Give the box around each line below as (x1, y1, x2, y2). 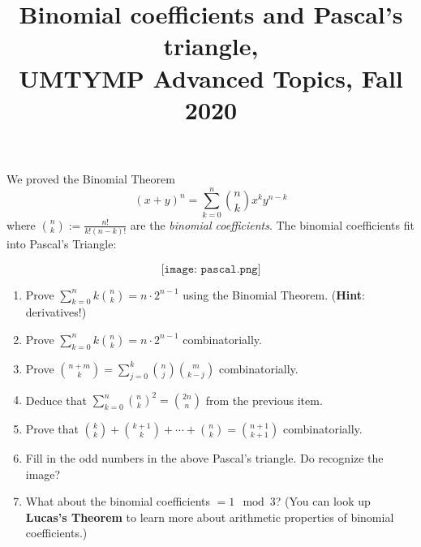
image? (25, 465, 61, 482)
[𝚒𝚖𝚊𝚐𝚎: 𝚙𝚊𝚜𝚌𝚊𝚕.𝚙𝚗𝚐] (161, 263, 261, 275)
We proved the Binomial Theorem (6, 170, 175, 187)
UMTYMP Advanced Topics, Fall (19, 61, 403, 94)
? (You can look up (275, 493, 371, 510)
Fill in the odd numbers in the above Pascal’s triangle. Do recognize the (25, 450, 384, 467)
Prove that (25, 420, 79, 437)
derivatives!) (25, 304, 87, 321)
